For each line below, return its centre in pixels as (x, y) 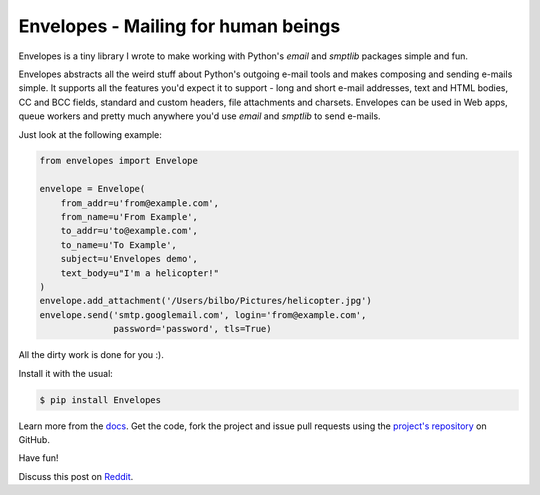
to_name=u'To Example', (118, 244)
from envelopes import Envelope (119, 161)
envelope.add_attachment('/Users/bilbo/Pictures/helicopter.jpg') (205, 301)
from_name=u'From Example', (129, 217)
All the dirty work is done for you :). (91, 355)
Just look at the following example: (90, 134)
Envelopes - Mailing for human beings (179, 26)
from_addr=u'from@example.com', (140, 203)
